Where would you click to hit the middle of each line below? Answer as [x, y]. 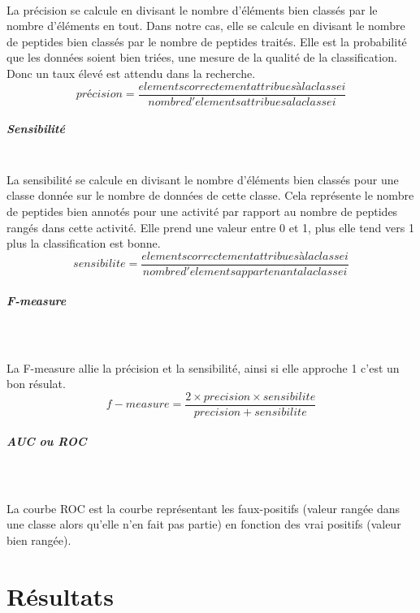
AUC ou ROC [47, 441]
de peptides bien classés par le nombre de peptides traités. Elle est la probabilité [207, 41]
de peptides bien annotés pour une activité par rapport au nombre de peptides [202, 211]
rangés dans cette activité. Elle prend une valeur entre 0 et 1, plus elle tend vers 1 [210, 227]
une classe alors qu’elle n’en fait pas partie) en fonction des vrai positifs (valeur [204, 524]
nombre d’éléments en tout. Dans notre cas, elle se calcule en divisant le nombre [206, 26]
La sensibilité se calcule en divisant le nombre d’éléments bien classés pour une [203, 179]
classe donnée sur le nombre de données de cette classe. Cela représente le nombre [210, 195]
